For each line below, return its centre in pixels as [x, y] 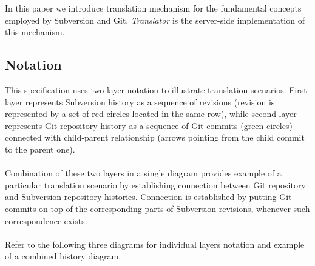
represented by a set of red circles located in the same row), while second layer [151, 114]
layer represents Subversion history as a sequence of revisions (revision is [140, 101]
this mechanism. [35, 32]
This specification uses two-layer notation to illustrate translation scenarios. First [156, 89]
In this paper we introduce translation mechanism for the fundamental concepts [153, 8]
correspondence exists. [46, 220]
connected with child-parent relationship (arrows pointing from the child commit [155, 137]
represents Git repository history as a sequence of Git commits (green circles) [149, 125]
